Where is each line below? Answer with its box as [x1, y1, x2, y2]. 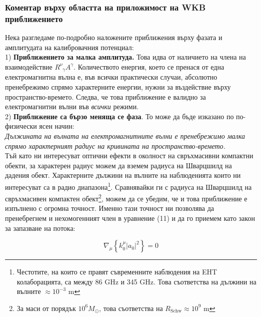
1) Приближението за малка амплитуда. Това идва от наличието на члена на [5, 52, 246, 62]
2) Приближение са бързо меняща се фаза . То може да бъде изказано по [5, 111, 234, 121]
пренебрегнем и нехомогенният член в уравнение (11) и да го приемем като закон [5, 213, 255, 223]
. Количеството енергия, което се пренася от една [73, 61, 224, 72]
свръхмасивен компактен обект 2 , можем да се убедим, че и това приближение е [5, 192, 247, 203]
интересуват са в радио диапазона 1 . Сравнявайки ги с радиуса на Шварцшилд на [5, 180, 252, 192]
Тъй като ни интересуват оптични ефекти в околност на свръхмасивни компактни [5, 150, 253, 161]
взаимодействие [5, 61, 52, 72]
